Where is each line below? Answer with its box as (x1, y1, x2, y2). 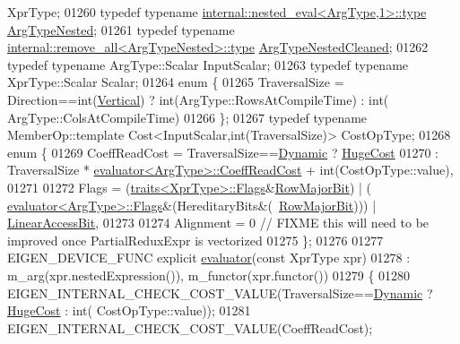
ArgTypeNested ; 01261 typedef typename (7, 20, 235, 39)
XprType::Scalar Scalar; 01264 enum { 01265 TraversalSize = (7, 73, 344, 91)
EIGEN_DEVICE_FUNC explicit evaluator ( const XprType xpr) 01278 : (7, 248, 411, 267)
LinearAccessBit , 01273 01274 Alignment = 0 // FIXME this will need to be (7, 213, 430, 232)
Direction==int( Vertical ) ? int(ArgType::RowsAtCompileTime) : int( (7, 90, 389, 108)
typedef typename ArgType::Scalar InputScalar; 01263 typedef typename (7, 55, 409, 73)
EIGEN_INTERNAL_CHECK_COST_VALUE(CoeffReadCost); (7, 318, 373, 337)
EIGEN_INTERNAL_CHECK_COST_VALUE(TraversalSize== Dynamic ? (7, 283, 433, 302)
